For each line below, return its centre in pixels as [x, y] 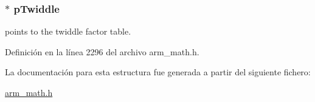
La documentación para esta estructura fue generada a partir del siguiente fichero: [158, 72]
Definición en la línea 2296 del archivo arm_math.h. [102, 51]
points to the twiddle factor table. [68, 31]
